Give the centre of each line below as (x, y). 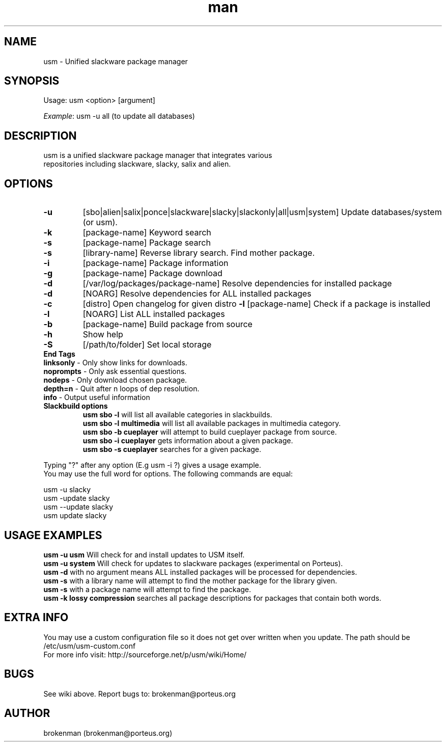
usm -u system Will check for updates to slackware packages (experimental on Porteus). (193, 563)
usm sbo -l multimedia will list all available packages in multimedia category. (212, 423)
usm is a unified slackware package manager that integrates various (158, 155)
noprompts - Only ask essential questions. (115, 371)
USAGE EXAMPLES (53, 535)
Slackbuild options (76, 406)
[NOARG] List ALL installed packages (154, 314)
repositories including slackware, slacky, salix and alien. (137, 164)
